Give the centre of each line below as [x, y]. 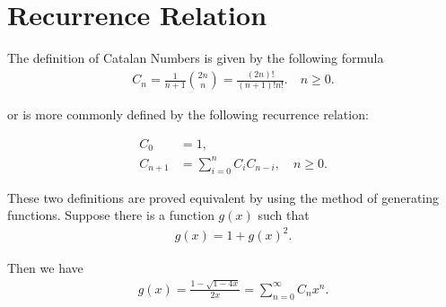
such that [284, 215]
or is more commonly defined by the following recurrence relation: [188, 114]
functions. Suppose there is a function [111, 215]
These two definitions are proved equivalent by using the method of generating [223, 197]
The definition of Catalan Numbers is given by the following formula [196, 58]
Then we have [45, 267]
